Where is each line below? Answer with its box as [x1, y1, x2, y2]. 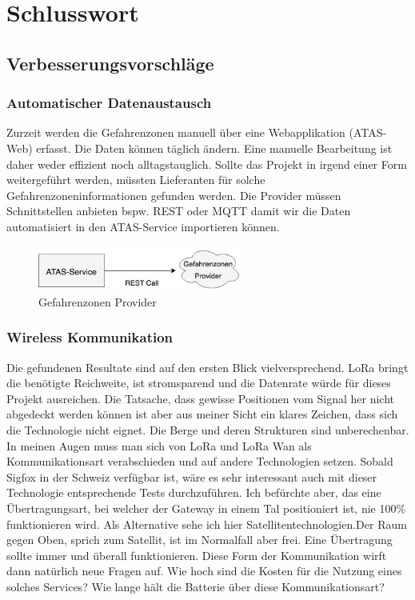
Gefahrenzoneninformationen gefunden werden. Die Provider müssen [6, 186, 341, 203]
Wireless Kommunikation [6, 327, 174, 347]
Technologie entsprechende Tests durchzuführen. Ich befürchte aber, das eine [6, 484, 381, 501]
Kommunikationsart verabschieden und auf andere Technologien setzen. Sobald [6, 453, 393, 470]
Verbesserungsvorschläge [6, 50, 214, 75]
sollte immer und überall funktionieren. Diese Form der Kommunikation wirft [6, 546, 387, 563]
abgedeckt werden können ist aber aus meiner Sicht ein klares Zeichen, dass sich [6, 406, 398, 422]
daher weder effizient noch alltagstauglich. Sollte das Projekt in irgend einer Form [6, 155, 407, 172]
